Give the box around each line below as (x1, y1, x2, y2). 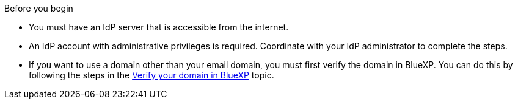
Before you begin (4, 3, 73, 13)
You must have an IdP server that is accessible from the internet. (29, 22, 289, 32)
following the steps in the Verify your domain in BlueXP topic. (29, 70, 274, 80)
